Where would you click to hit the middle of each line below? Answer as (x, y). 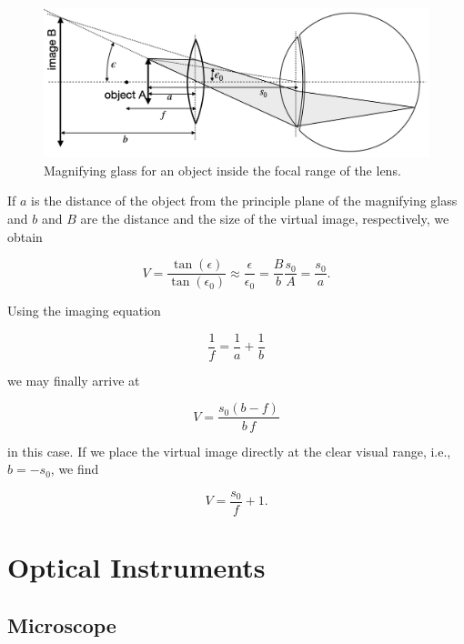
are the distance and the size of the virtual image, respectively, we (265, 218)
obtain (25, 236)
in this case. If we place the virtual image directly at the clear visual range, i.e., (229, 451)
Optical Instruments (136, 566)
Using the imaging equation (84, 311)
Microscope (62, 624)
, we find (75, 469)
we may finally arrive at (74, 380)
